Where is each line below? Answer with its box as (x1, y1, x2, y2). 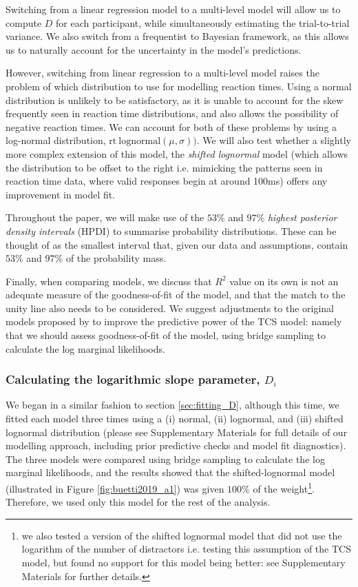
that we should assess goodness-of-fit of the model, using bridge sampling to (6, 328, 326, 342)
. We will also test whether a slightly (196, 133, 351, 147)
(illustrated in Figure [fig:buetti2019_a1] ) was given (6, 481, 224, 495)
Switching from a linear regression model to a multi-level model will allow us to (6, 2, 341, 16)
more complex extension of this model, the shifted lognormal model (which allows (6, 146, 348, 161)
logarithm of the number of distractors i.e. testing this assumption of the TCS (21, 542, 351, 556)
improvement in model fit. (6, 187, 116, 201)
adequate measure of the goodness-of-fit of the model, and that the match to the (6, 287, 346, 302)
